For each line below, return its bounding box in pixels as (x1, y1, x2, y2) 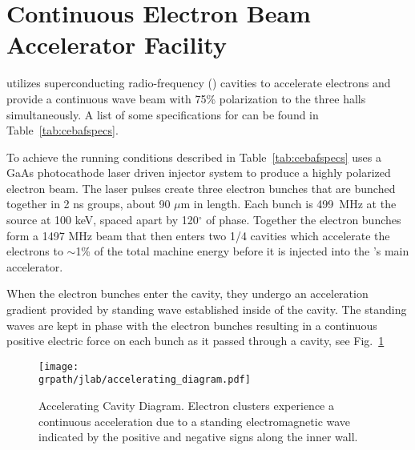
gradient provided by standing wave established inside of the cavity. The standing (6, 301, 407, 318)
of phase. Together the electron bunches (206, 211, 401, 228)
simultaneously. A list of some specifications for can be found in (6, 106, 319, 123)
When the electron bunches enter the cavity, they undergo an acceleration (6, 285, 369, 302)
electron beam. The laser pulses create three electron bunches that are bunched (6, 179, 396, 196)
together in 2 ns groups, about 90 (6, 195, 171, 212)
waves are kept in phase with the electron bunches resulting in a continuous (6, 316, 377, 333)
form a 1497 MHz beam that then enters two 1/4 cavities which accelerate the (6, 227, 390, 243)
